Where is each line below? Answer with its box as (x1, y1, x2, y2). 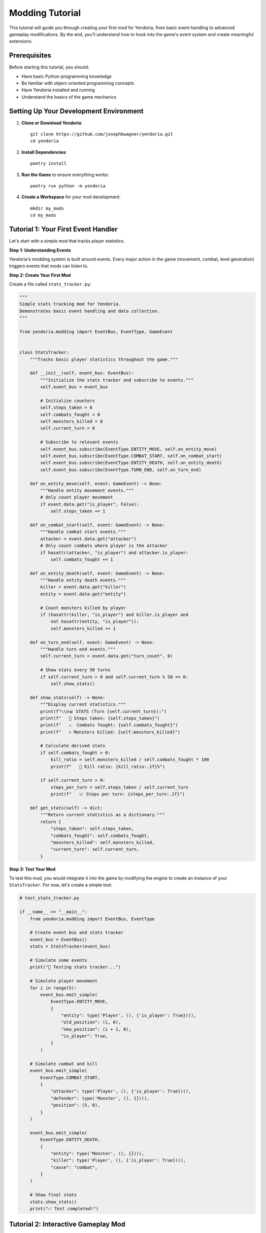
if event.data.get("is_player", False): (40, 501, 139, 507)
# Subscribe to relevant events (40, 439, 118, 445)
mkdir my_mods (30, 205, 64, 211)
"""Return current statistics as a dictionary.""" (40, 812, 165, 818)
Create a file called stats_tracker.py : (9, 281, 92, 287)
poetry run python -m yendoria (30, 183, 106, 189)
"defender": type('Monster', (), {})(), (50, 1095, 150, 1101)
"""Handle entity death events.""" (40, 578, 127, 583)
